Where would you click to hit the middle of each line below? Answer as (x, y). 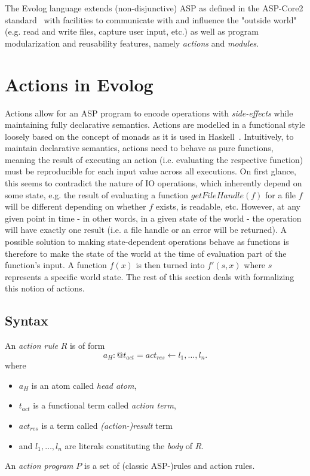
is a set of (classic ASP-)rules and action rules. (169, 466)
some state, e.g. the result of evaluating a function (97, 194)
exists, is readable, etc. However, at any (228, 206)
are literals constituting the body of (129, 445)
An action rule (31, 346)
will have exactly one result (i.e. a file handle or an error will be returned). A (146, 230)
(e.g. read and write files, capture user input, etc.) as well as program (132, 31)
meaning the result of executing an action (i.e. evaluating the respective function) (154, 159)
